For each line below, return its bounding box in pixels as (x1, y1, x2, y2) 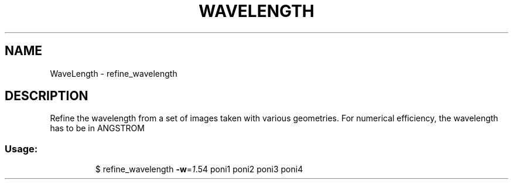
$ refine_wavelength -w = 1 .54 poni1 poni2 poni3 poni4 (95, 164, 303, 175)
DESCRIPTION (5, 88, 88, 104)
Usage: (5, 142, 38, 155)
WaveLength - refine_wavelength (50, 68, 177, 79)
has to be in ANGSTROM (50, 123, 145, 134)
